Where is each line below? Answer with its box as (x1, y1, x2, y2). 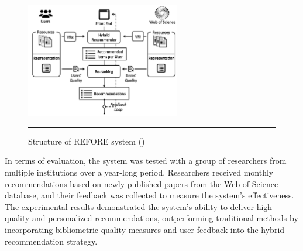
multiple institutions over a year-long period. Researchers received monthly (5, 166, 274, 178)
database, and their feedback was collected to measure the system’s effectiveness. (5, 189, 294, 201)
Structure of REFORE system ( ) (28, 135, 145, 147)
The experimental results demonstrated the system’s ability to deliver (5, 200, 254, 212)
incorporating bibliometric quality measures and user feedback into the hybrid (5, 224, 285, 236)
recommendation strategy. (5, 235, 98, 247)
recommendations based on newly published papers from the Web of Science (5, 177, 278, 190)
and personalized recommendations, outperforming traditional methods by (32, 212, 298, 224)
